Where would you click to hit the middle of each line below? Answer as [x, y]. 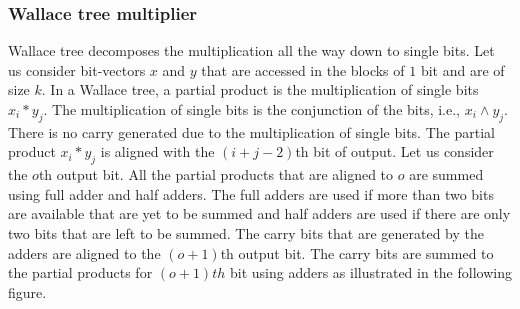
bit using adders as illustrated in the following [370, 272]
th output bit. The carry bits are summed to [357, 252]
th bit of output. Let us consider [394, 151]
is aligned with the [157, 151]
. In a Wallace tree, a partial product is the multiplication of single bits [260, 89]
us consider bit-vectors [77, 69]
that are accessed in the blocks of [303, 69]
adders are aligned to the [84, 252]
